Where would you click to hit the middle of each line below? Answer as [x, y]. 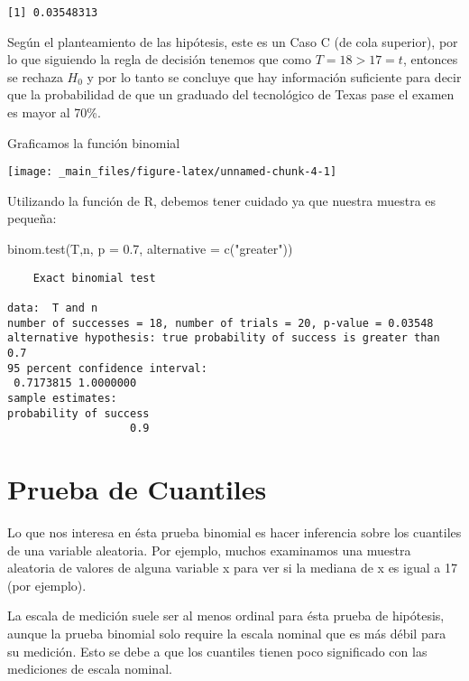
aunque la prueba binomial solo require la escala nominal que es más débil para [227, 633]
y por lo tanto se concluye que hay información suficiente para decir [274, 76]
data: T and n [53, 308]
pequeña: [32, 218]
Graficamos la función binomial [94, 142]
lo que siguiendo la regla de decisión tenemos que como [160, 59]
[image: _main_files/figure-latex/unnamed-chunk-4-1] [172, 172]
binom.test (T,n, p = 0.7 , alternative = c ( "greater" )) [150, 249]
